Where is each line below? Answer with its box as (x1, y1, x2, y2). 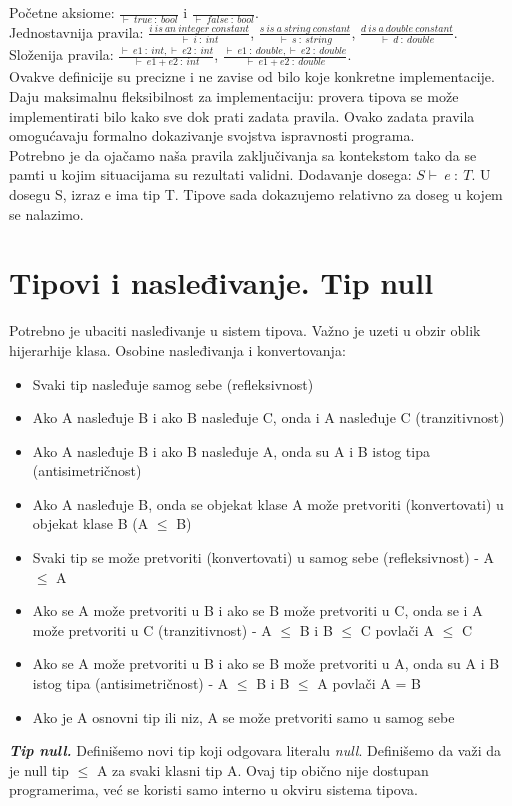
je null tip (9, 759, 69, 780)
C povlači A (360, 619, 434, 640)
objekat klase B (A (32, 513, 149, 534)
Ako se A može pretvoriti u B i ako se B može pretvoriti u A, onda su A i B (32, 653, 500, 674)
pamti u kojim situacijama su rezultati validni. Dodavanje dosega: (9, 164, 412, 185)
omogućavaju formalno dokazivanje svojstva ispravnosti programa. (9, 125, 415, 146)
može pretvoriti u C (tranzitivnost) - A (32, 619, 272, 640)
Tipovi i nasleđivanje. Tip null (9, 262, 434, 303)
